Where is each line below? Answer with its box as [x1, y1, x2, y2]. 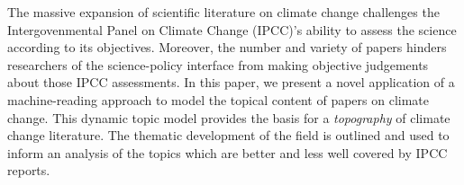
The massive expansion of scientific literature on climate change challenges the [7, 3, 440, 21]
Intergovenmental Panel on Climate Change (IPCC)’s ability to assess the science [7, 20, 457, 39]
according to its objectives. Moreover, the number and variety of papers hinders [7, 38, 447, 57]
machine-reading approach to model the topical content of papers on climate [7, 90, 430, 109]
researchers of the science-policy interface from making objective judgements [7, 55, 429, 74]
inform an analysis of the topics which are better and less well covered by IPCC [7, 143, 448, 162]
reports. [7, 161, 50, 180]
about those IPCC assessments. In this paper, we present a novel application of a [7, 73, 455, 92]
